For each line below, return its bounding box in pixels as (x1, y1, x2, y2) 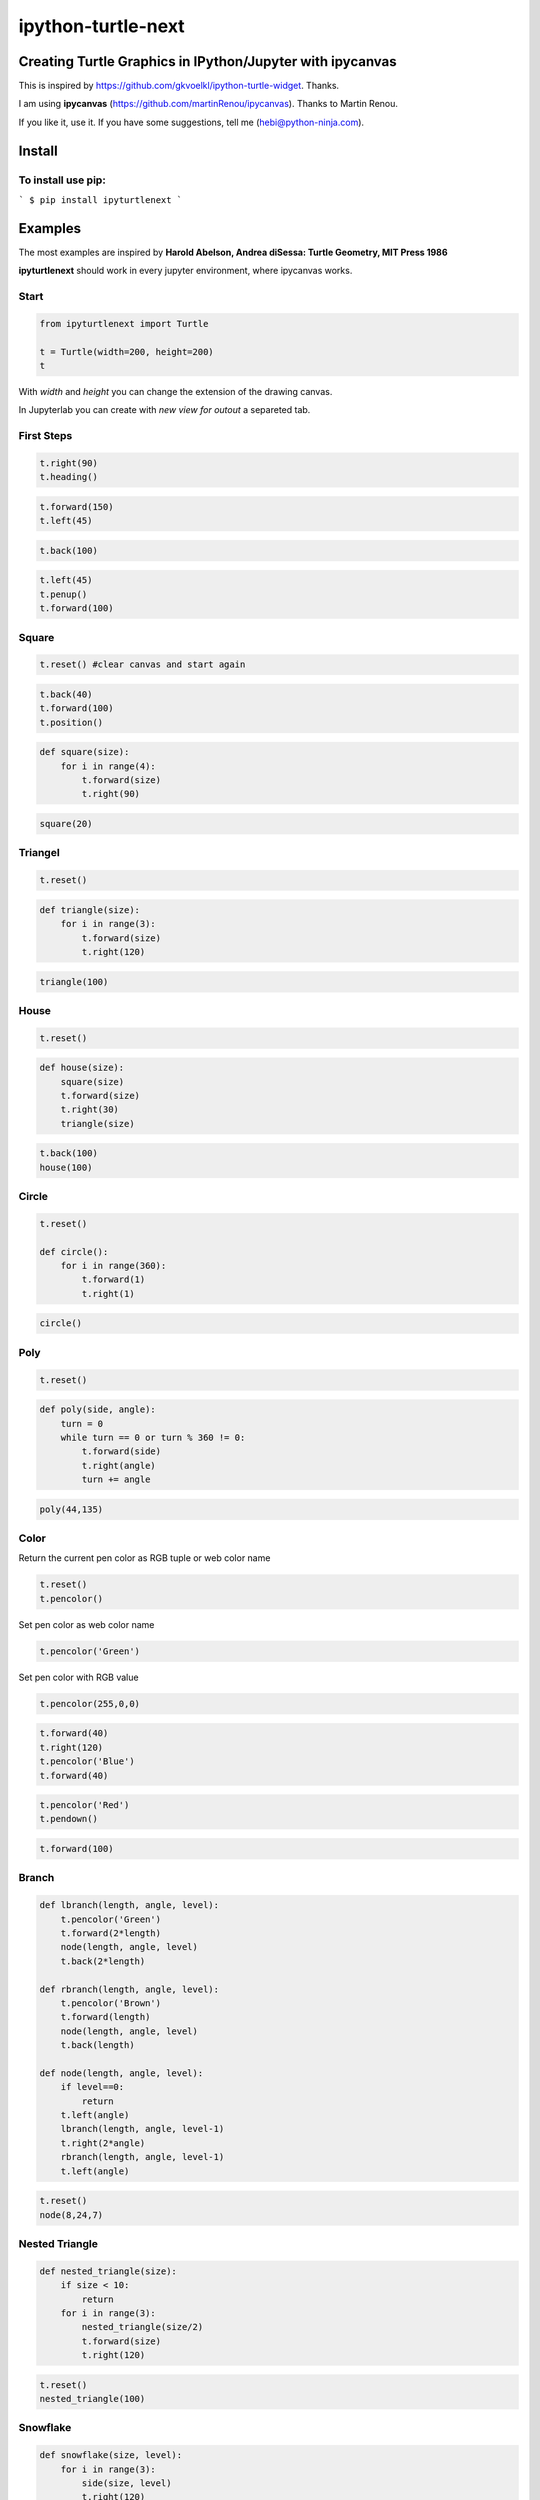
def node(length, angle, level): (39, 2067, 204, 2079)
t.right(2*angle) (60, 2137, 146, 2149)
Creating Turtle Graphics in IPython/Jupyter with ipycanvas (18, 53, 397, 70)
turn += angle (81, 1474, 151, 1485)
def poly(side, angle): (39, 1404, 157, 1415)
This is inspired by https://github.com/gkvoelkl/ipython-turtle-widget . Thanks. (18, 80, 340, 92)
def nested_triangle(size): (39, 2265, 177, 2277)
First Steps (18, 429, 73, 443)
